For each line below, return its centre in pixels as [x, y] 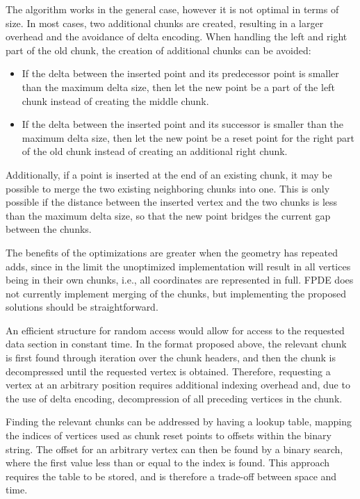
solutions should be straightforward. [82, 307]
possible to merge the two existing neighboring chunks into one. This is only [168, 188]
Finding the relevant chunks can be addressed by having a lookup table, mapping [179, 422]
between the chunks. [49, 229]
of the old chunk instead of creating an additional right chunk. [155, 151]
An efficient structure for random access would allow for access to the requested [175, 330]
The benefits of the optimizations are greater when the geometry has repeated [172, 252]
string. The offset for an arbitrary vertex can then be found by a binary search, [174, 449]
